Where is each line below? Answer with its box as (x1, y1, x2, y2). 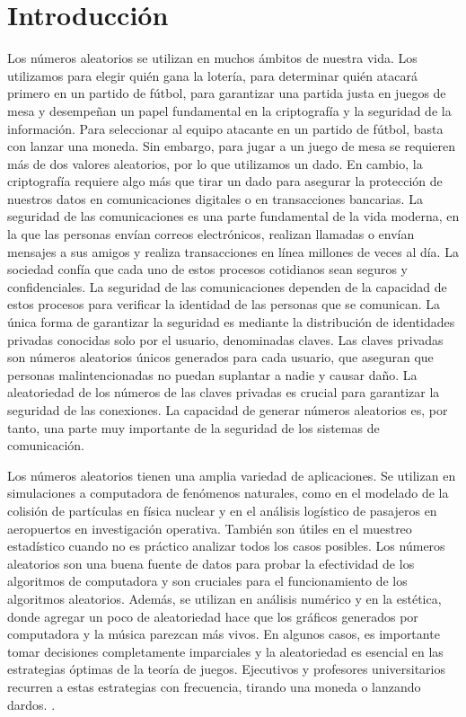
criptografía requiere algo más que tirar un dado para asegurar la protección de (7, 172, 443, 190)
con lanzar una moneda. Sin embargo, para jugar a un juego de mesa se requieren (7, 137, 455, 155)
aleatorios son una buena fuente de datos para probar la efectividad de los (7, 553, 415, 572)
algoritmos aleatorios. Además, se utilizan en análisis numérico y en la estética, (7, 589, 442, 607)
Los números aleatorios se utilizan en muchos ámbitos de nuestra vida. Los (7, 49, 418, 67)
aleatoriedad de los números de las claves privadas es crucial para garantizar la (7, 383, 440, 402)
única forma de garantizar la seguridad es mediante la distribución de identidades (7, 313, 455, 332)
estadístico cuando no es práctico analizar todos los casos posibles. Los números (7, 536, 445, 555)
